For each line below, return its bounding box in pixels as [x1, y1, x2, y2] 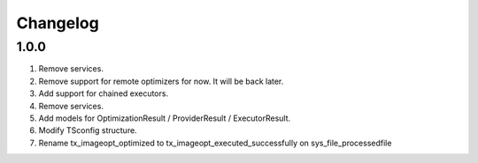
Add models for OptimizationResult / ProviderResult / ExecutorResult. [38, 113, 291, 123]
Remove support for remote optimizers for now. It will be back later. [38, 76, 284, 86]
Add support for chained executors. [38, 88, 168, 99]
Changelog [16, 13, 99, 33]
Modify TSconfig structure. [38, 125, 137, 136]
